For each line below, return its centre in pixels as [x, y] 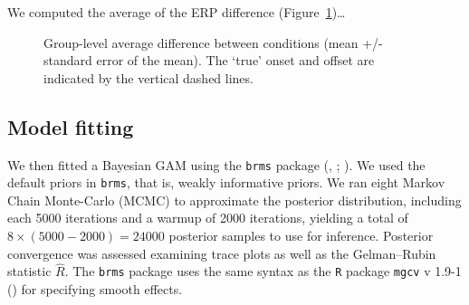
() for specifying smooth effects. [95, 289]
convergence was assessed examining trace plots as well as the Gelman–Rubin [222, 253]
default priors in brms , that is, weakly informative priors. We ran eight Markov [226, 182]
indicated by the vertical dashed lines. [148, 77]
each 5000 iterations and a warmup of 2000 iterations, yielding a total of [208, 218]
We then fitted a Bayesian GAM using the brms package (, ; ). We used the [216, 164]
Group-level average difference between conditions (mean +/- [213, 42]
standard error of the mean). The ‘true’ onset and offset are [209, 60]
